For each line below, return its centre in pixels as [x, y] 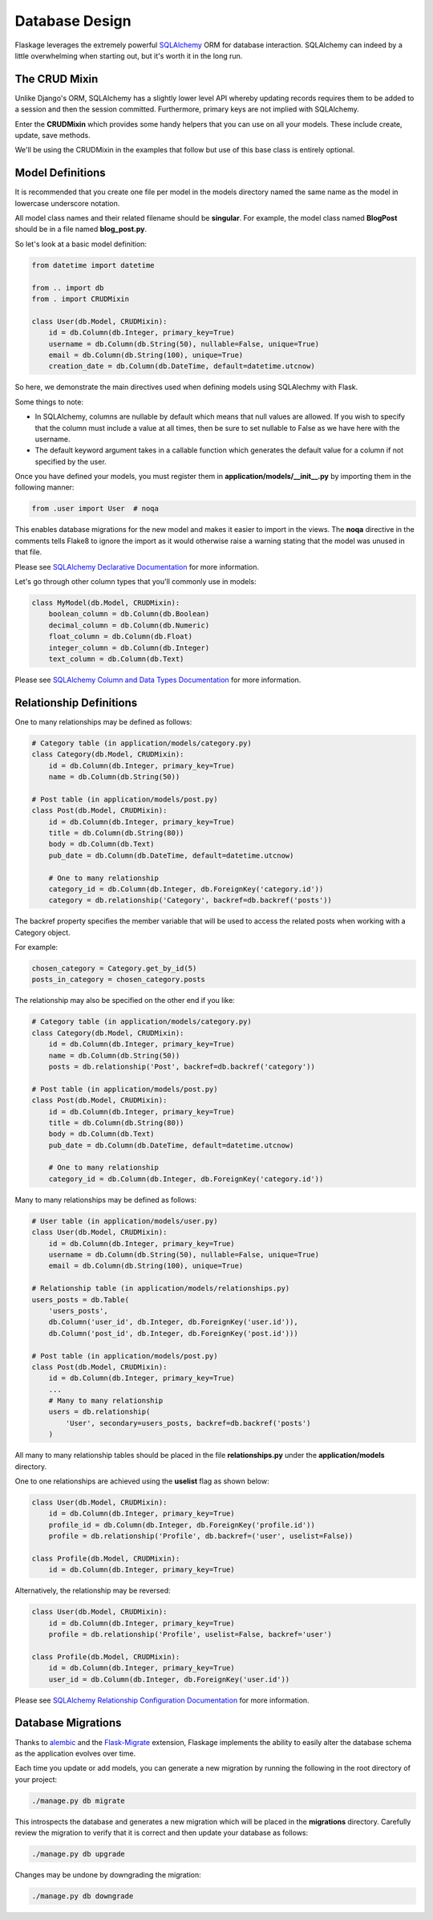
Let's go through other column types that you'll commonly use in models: [136, 582]
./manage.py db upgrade [79, 1854]
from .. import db [68, 288]
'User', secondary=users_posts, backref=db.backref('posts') [188, 1423]
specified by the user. [71, 461]
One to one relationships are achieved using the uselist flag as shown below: [142, 1481]
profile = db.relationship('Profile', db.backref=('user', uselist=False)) [201, 1536]
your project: [36, 1779]
